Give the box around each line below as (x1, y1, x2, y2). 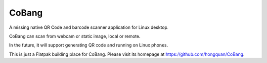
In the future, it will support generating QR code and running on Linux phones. (9, 42, 168, 48)
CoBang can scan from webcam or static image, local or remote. (9, 33, 141, 39)
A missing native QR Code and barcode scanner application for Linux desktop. (9, 24, 169, 30)
